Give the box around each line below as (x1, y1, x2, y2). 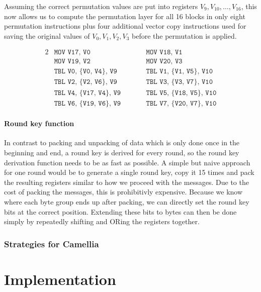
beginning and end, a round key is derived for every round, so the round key (4, 147, 239, 157)
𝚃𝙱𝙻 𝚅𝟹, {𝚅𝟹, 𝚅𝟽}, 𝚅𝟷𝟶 (146, 78, 213, 86)
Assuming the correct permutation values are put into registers (4, 1, 198, 11)
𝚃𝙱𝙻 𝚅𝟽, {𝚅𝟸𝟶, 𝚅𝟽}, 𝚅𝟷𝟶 (146, 100, 217, 107)
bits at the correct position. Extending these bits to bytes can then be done (4, 206, 237, 217)
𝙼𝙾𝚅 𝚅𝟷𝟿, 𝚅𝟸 (54, 58, 91, 65)
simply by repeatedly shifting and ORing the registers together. (4, 216, 200, 227)
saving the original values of (4, 30, 90, 41)
